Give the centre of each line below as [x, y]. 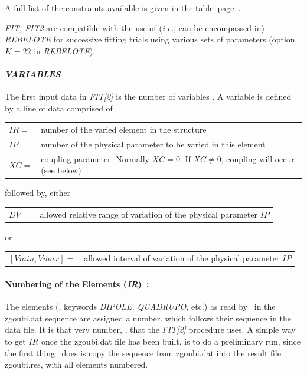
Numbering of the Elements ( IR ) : [77, 283]
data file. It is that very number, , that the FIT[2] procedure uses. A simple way [150, 329]
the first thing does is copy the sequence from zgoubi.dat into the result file [143, 352]
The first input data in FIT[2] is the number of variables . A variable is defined [148, 96]
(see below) [61, 170]
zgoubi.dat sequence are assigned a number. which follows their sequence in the [148, 318]
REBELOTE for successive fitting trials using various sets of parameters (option [150, 39]
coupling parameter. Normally [95, 158]
